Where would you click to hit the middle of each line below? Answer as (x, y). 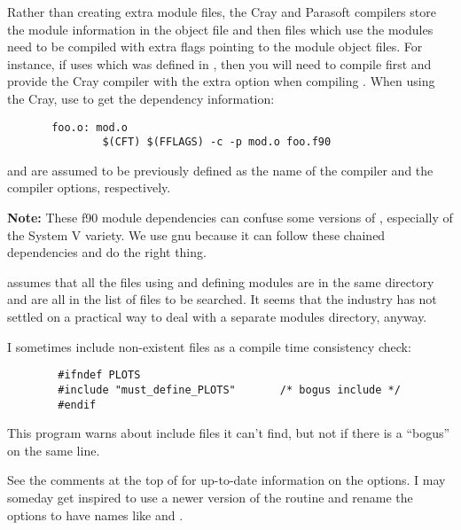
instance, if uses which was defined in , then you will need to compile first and (219, 63)
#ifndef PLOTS (99, 375)
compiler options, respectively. (89, 187)
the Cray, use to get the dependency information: (141, 98)
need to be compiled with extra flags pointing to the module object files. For (215, 47)
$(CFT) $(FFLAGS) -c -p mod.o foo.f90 (217, 142)
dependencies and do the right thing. (107, 252)
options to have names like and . (95, 514)
